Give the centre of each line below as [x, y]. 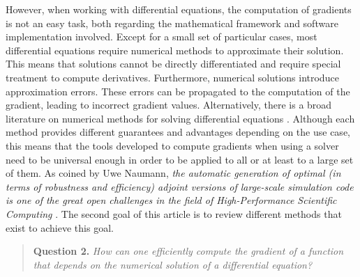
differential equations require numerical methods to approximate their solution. [175, 50]
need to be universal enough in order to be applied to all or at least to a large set [180, 159]
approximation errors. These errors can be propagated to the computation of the [178, 91]
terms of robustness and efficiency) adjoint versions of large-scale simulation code [180, 186]
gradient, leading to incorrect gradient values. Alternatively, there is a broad [169, 105]
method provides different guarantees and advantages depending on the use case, [178, 132]
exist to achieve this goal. [60, 227]
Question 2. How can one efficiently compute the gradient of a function [188, 251]
